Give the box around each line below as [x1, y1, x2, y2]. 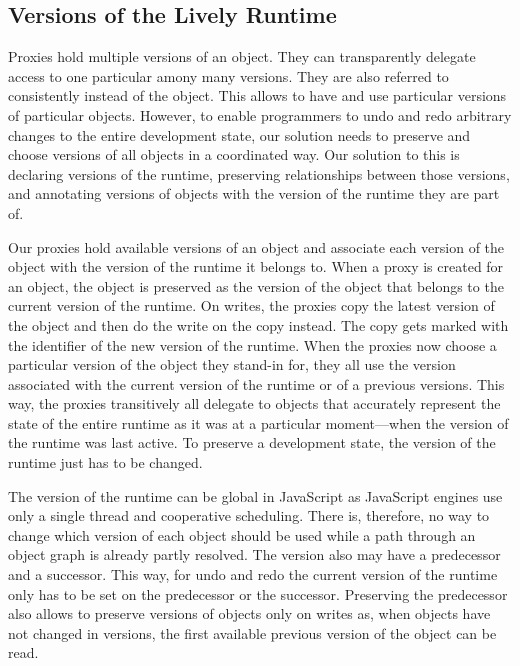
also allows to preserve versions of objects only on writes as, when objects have [8, 603, 491, 624]
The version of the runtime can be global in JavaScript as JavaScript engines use [8, 485, 503, 506]
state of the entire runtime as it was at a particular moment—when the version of [8, 412, 509, 433]
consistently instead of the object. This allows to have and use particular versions [8, 85, 507, 106]
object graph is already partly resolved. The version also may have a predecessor [8, 544, 501, 565]
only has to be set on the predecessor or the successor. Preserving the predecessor [8, 583, 508, 604]
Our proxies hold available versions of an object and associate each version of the [8, 236, 505, 257]
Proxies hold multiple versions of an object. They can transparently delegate [8, 46, 476, 67]
